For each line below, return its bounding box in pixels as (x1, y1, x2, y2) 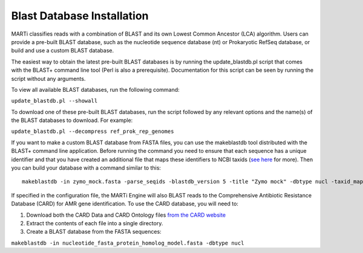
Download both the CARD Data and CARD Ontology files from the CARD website (26, 211, 226, 219)
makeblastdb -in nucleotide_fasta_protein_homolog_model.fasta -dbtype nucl (11, 239, 244, 246)
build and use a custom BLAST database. (11, 47, 114, 54)
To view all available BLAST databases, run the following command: (11, 86, 180, 93)
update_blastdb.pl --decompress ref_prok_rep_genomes (11, 128, 174, 135)
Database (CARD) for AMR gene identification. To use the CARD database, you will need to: (11, 200, 239, 208)
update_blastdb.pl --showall (11, 97, 98, 104)
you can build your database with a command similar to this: (11, 164, 162, 171)
